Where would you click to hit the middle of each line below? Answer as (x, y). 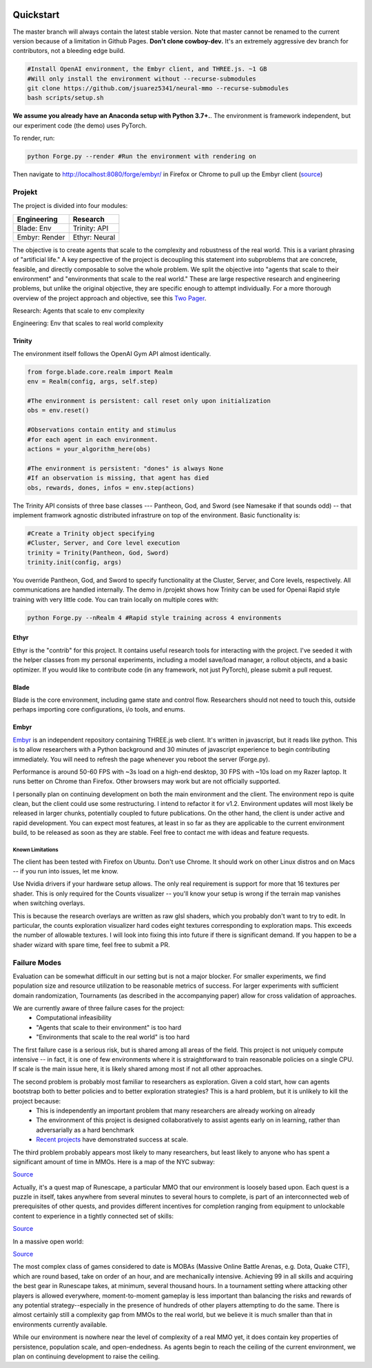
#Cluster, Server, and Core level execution (104, 543)
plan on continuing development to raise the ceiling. (86, 1356)
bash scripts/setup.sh (65, 98)
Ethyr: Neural (94, 237)
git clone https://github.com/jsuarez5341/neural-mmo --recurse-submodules (158, 89)
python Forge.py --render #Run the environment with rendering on (142, 156)
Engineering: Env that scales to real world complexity (88, 323)
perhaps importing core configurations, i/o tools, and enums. (99, 709)
